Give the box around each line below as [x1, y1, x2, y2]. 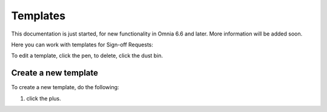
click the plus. [26, 95, 62, 102]
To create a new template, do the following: [11, 84, 119, 91]
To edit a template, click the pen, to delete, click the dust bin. [11, 52, 163, 60]
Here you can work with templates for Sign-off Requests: [11, 41, 154, 48]
